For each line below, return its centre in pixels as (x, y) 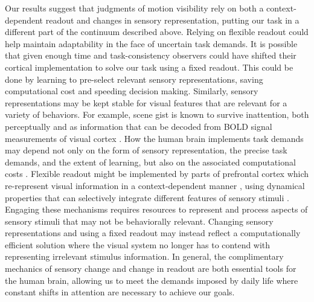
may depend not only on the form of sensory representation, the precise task (146, 150)
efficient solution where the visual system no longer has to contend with (138, 244)
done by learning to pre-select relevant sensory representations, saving (134, 79)
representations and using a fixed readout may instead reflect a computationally (153, 233)
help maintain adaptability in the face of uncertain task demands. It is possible (151, 43)
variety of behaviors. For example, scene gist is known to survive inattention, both (157, 114)
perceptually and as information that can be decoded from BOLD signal (139, 126)
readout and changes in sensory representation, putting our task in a (172, 20)
